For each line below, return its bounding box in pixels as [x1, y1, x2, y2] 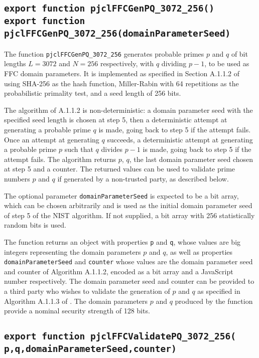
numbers [4, 173, 30, 184]
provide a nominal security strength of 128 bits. [4, 305, 150, 316]
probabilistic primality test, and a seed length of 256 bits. [4, 88, 181, 98]
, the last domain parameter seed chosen [129, 153, 253, 164]
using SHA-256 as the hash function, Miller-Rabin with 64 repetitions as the [4, 78, 239, 88]
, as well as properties [166, 246, 233, 257]
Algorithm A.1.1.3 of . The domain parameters [4, 295, 148, 306]
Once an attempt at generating [4, 134, 99, 144]
